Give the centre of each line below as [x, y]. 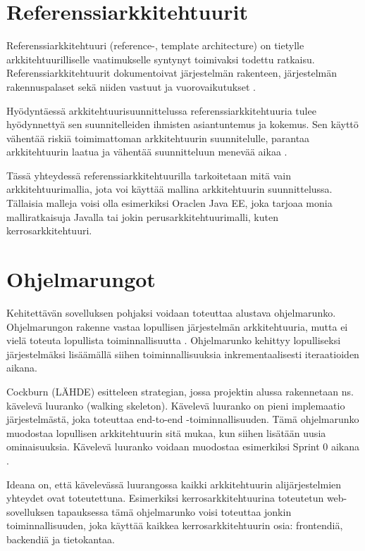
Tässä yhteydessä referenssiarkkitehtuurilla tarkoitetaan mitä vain [149, 175]
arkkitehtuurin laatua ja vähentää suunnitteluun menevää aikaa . [147, 152]
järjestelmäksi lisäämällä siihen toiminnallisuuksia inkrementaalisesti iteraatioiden [183, 354]
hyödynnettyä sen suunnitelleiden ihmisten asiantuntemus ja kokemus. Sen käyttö [182, 124]
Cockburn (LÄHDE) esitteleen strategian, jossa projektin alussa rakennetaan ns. [180, 391]
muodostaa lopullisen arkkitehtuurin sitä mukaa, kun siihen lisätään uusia [166, 432]
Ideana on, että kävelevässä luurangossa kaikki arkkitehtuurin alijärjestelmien [174, 484]
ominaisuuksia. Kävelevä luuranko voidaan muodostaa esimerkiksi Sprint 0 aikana [183, 446]
